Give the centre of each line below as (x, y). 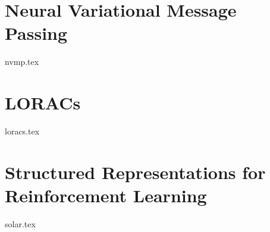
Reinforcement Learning (106, 195)
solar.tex (20, 223)
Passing (36, 33)
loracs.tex (22, 131)
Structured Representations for (135, 172)
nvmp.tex (22, 62)
